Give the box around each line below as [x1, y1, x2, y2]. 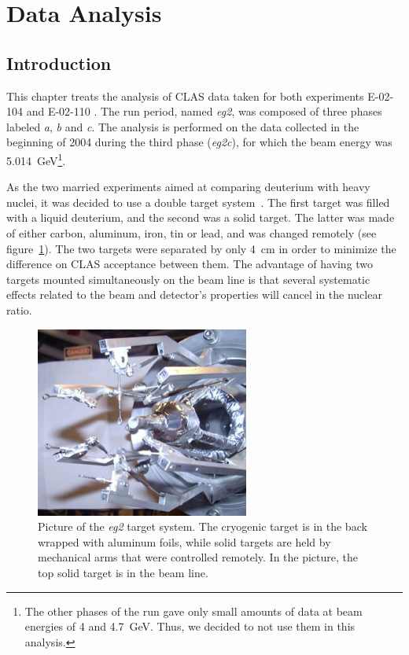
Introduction [6, 50, 112, 75]
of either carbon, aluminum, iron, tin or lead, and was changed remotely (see [6, 224, 377, 241]
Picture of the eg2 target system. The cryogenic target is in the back [38, 518, 367, 535]
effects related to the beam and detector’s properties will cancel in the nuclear [6, 286, 382, 303]
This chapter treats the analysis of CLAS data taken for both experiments [6, 87, 364, 104]
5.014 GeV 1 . [6, 149, 66, 168]
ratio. [6, 301, 32, 318]
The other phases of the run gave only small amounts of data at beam [24, 602, 363, 619]
